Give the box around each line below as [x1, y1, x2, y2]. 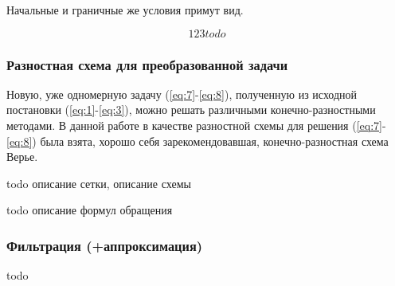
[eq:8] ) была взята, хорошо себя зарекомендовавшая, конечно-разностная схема [6, 132, 389, 149]
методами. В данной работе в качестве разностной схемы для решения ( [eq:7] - [6, 117, 386, 133]
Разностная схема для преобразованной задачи [6, 54, 288, 74]
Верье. [6, 148, 38, 165]
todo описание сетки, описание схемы [6, 174, 191, 191]
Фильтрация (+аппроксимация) [6, 235, 203, 255]
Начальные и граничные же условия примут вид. [6, 2, 244, 18]
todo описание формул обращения [6, 202, 173, 218]
